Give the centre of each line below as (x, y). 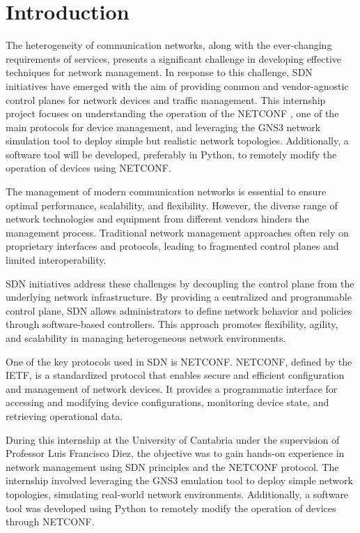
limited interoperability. (56, 260)
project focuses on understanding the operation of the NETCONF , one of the (172, 113)
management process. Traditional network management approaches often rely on (177, 232)
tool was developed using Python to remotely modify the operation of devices (171, 508)
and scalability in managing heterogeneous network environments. (146, 338)
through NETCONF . (50, 521)
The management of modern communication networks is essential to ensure (166, 192)
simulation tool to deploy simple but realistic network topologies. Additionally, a (177, 141)
